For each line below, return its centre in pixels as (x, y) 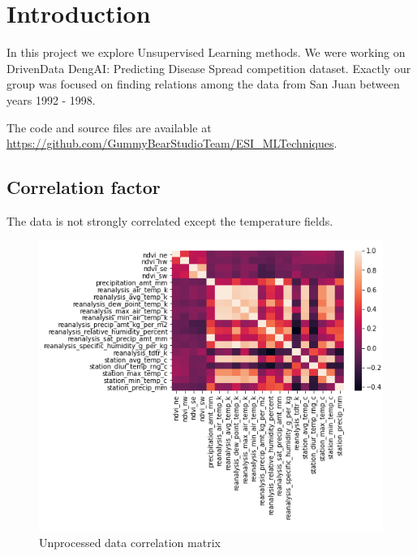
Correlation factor (84, 187)
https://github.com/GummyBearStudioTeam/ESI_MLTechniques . (172, 143)
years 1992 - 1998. (51, 99)
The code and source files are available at (109, 127)
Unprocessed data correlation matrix (130, 542)
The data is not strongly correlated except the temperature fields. (170, 220)
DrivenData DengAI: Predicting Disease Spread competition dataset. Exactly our (209, 68)
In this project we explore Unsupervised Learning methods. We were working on (206, 52)
